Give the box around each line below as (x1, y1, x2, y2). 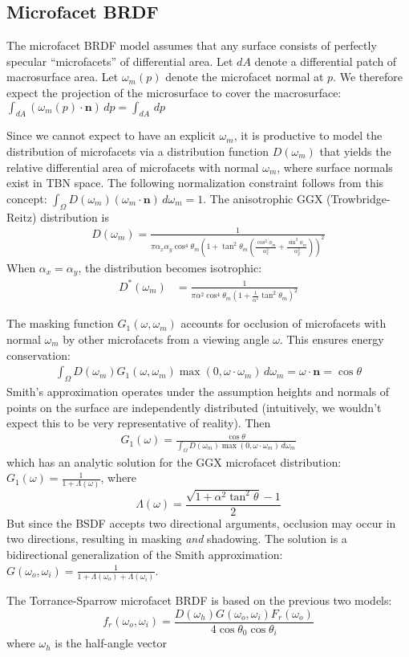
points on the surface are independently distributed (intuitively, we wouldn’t (6, 398, 382, 415)
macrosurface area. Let (6, 68, 119, 85)
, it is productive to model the (233, 127, 383, 144)
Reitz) (6, 208, 37, 225)
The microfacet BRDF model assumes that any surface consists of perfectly (6, 37, 377, 54)
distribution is (40, 208, 109, 225)
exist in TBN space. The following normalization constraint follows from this (6, 174, 384, 191)
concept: (6, 190, 47, 206)
